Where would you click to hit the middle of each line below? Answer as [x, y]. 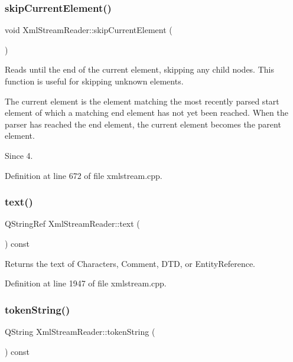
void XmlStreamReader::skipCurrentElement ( [89, 30]
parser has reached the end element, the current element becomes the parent [143, 124]
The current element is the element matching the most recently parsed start [142, 101]
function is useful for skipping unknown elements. [94, 81]
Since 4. [19, 155]
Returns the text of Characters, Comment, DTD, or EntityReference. [130, 263]
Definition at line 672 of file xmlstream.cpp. [84, 175]
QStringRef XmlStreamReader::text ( [72, 224]
